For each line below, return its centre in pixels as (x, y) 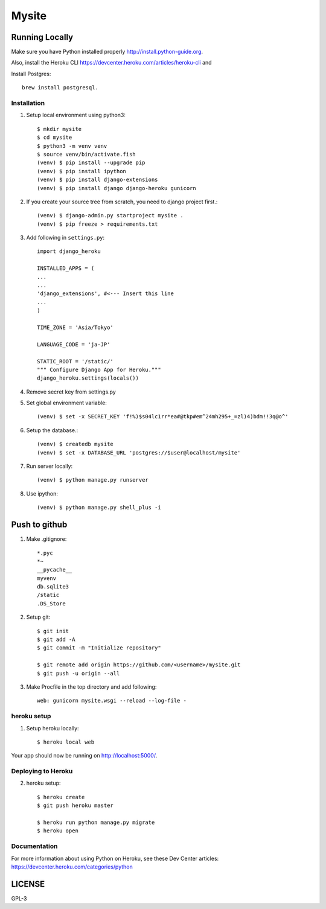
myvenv (47, 578)
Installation (28, 103)
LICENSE (28, 884)
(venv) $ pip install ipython (82, 171)
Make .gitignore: (46, 539)
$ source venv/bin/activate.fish (86, 154)
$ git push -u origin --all (78, 673)
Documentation (34, 846)
